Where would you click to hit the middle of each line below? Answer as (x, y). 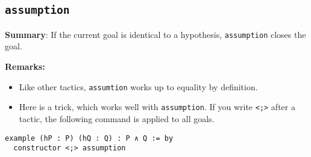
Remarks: (25, 66)
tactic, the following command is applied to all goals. (117, 118)
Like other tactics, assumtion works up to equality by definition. (138, 86)
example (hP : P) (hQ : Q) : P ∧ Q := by (89, 138)
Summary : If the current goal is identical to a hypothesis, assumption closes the (155, 34)
